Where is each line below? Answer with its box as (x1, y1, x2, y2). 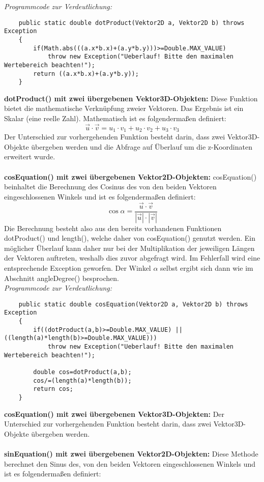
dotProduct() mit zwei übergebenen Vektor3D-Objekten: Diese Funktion (4, 93, 258, 103)
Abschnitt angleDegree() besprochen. (4, 272, 119, 283)
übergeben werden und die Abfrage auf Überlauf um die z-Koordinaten (31, 141, 252, 152)
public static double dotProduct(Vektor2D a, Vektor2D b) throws (18, 19, 245, 26)
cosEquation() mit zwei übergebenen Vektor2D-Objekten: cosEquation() (4, 171, 257, 182)
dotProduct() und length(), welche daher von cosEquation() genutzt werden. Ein (4, 233, 255, 243)
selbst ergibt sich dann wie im (160, 262, 253, 273)
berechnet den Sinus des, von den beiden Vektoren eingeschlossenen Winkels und (4, 458, 256, 469)
